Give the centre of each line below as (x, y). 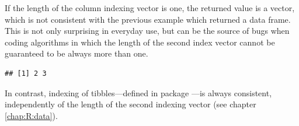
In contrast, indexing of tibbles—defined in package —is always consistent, (138, 92)
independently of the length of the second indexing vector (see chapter (131, 104)
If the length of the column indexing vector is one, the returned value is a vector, (150, 8)
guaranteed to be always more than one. (77, 53)
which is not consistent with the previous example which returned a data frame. (148, 19)
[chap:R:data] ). (31, 115)
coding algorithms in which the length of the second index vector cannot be (140, 42)
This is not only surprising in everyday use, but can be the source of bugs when (147, 31)
